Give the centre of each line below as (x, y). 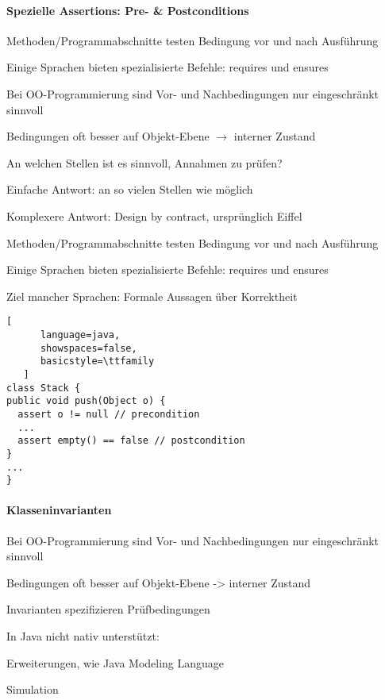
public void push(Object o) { (86, 401)
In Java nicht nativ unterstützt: (83, 636)
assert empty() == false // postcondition (131, 441)
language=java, (80, 335)
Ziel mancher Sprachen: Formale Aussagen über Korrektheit (152, 296)
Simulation (33, 689)
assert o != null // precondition (109, 414)
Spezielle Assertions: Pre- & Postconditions (128, 10)
